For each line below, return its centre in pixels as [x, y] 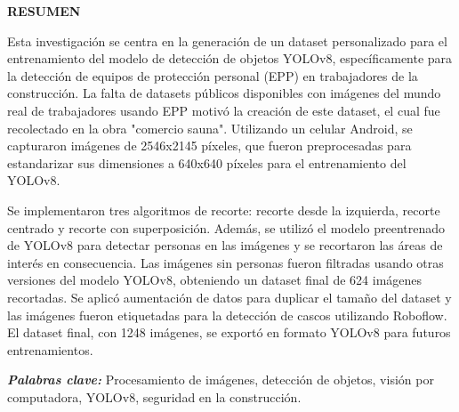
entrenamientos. [50, 349]
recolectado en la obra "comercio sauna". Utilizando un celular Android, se [210, 128]
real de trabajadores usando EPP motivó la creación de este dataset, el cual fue [224, 110]
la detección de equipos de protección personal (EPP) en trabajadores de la [213, 75]
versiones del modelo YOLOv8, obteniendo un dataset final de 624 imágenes [215, 280]
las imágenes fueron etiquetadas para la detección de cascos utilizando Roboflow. [227, 315]
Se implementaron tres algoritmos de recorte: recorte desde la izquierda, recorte [224, 210]
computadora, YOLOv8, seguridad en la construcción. [154, 396]
